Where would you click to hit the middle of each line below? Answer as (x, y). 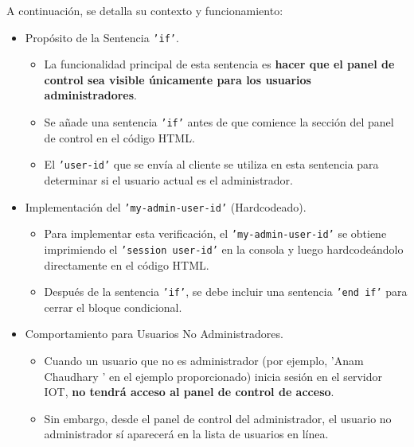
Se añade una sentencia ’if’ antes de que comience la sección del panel (219, 122)
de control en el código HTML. (119, 137)
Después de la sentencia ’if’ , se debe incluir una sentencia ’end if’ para (226, 292)
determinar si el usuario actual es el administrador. (168, 179)
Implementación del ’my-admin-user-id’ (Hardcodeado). (166, 206)
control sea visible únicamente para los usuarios (178, 79)
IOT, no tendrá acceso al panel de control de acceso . (189, 392)
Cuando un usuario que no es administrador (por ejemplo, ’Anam (204, 360)
